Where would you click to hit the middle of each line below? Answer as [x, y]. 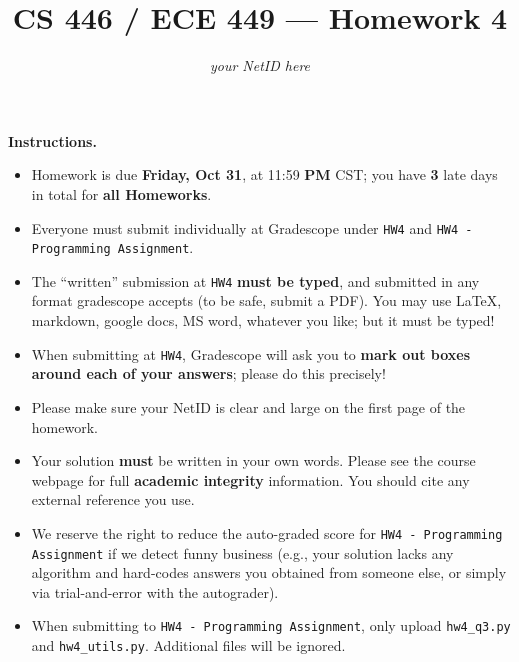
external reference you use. [113, 499]
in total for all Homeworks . [121, 193]
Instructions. [52, 140]
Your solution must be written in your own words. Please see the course [253, 460]
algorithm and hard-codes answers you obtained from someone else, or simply [269, 572]
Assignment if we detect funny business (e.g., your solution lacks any [242, 552]
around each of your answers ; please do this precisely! [208, 373]
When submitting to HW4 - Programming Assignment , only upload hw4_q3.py [271, 625]
